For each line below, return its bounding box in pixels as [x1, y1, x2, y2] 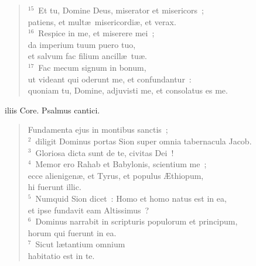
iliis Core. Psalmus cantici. [5, 103, 100, 116]
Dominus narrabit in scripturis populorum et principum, [35, 215, 238, 227]
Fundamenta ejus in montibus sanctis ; [28, 123, 168, 136]
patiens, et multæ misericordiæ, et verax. [28, 15, 176, 27]
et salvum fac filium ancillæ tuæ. [28, 50, 147, 62]
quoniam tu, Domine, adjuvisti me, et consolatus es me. [28, 84, 228, 96]
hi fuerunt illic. [28, 181, 81, 193]
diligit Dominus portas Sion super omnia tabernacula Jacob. [35, 134, 252, 147]
